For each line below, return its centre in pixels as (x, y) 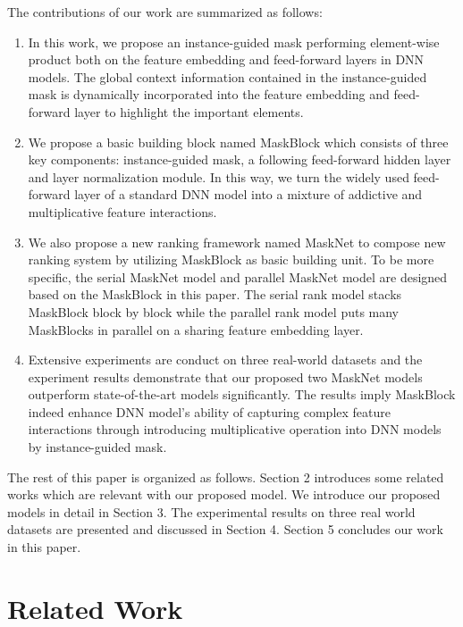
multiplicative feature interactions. (122, 211)
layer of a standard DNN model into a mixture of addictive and (248, 194)
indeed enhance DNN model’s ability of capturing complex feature (209, 411)
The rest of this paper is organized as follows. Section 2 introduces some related (226, 477)
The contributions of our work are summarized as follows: (165, 12)
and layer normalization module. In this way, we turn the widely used (219, 176)
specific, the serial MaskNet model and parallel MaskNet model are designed (238, 276)
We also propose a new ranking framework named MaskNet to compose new (237, 242)
